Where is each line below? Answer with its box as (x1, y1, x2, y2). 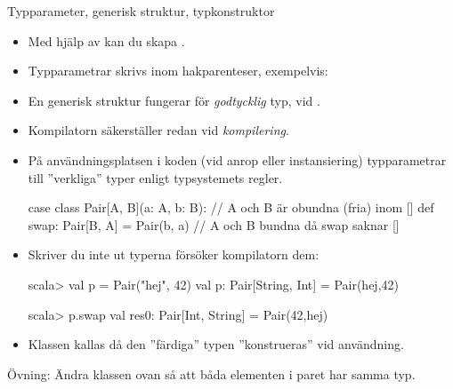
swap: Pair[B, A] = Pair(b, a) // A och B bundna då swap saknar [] (28, 215, 400, 234)
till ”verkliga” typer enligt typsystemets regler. (28, 168, 283, 187)
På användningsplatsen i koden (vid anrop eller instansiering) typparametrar (28, 150, 447, 169)
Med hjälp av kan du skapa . (28, 31, 185, 50)
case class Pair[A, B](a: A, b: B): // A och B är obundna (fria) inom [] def (28, 198, 434, 217)
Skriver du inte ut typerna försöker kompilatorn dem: (28, 245, 320, 264)
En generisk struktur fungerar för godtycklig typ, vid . (28, 91, 320, 109)
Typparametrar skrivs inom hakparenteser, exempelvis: (28, 61, 328, 80)
